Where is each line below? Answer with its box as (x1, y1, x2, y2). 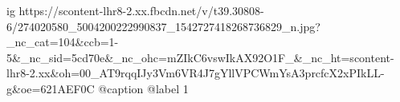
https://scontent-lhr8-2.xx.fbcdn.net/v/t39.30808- (18, 2, 264, 18)
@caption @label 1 (98, 80, 189, 96)
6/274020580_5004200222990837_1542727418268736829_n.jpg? (6, 18, 320, 34)
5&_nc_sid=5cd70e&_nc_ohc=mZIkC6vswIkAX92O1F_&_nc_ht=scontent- (6, 49, 394, 65)
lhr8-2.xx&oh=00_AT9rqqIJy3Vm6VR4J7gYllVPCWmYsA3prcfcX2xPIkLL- (6, 65, 385, 81)
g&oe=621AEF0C (6, 80, 95, 96)
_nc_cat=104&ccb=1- (6, 33, 119, 50)
